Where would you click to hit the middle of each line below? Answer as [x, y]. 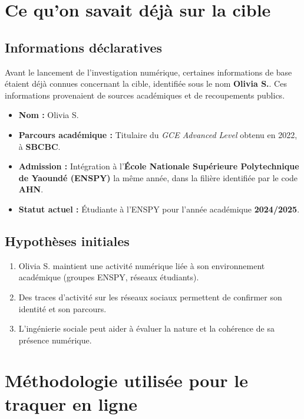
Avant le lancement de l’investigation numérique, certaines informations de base [148, 72]
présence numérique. [55, 340]
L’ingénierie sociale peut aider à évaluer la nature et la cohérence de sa [146, 328]
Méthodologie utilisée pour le [126, 380]
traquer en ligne [71, 403]
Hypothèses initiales [67, 240]
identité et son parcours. [62, 308]
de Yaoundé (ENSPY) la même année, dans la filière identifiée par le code [158, 177]
